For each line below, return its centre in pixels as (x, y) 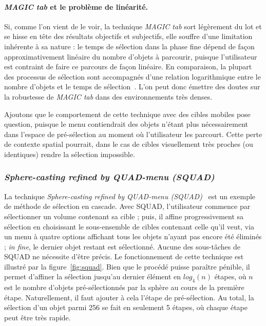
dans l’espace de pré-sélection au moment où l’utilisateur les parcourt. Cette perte (133, 134)
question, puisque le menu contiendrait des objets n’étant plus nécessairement (126, 124)
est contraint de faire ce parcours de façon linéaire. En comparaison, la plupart (128, 66)
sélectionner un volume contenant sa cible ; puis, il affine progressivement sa (124, 216)
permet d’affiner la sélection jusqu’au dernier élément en (93, 276)
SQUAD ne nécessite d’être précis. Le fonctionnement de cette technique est (124, 256)
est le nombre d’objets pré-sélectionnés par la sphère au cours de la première (124, 287)
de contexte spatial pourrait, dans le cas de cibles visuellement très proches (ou (129, 144)
